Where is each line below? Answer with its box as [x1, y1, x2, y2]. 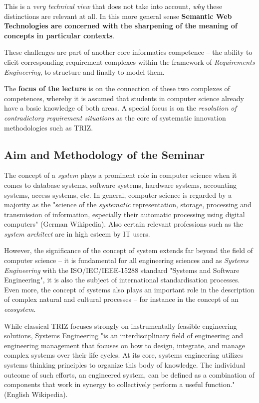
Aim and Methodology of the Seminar [4, 146, 205, 162]
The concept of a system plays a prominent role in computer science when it [4, 170, 237, 180]
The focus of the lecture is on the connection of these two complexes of [4, 83, 230, 94]
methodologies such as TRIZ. [4, 122, 93, 133]
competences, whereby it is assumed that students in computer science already [4, 93, 244, 103]
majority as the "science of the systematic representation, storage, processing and [4, 199, 252, 210]
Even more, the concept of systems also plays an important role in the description [4, 284, 255, 294]
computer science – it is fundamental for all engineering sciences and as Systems [4, 255, 249, 266]
